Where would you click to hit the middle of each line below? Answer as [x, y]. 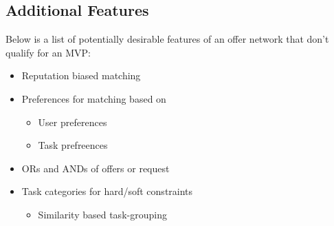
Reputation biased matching [81, 75]
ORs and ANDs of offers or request [96, 168]
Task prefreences [73, 145]
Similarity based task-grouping [102, 214]
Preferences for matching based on [94, 98]
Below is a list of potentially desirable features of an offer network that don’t [167, 39]
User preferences [73, 122]
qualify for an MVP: [48, 52]
